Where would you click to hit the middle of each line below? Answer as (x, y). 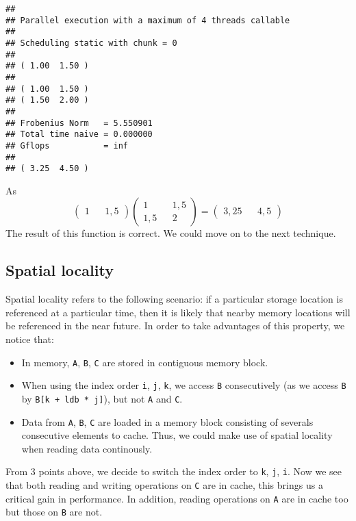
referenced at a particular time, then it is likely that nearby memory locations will (178, 312)
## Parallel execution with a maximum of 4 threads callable (148, 20)
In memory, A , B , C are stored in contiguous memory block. (145, 362)
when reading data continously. (87, 448)
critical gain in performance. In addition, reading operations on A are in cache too (177, 498)
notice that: (30, 339)
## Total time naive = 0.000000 (79, 135)
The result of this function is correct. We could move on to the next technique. (171, 233)
